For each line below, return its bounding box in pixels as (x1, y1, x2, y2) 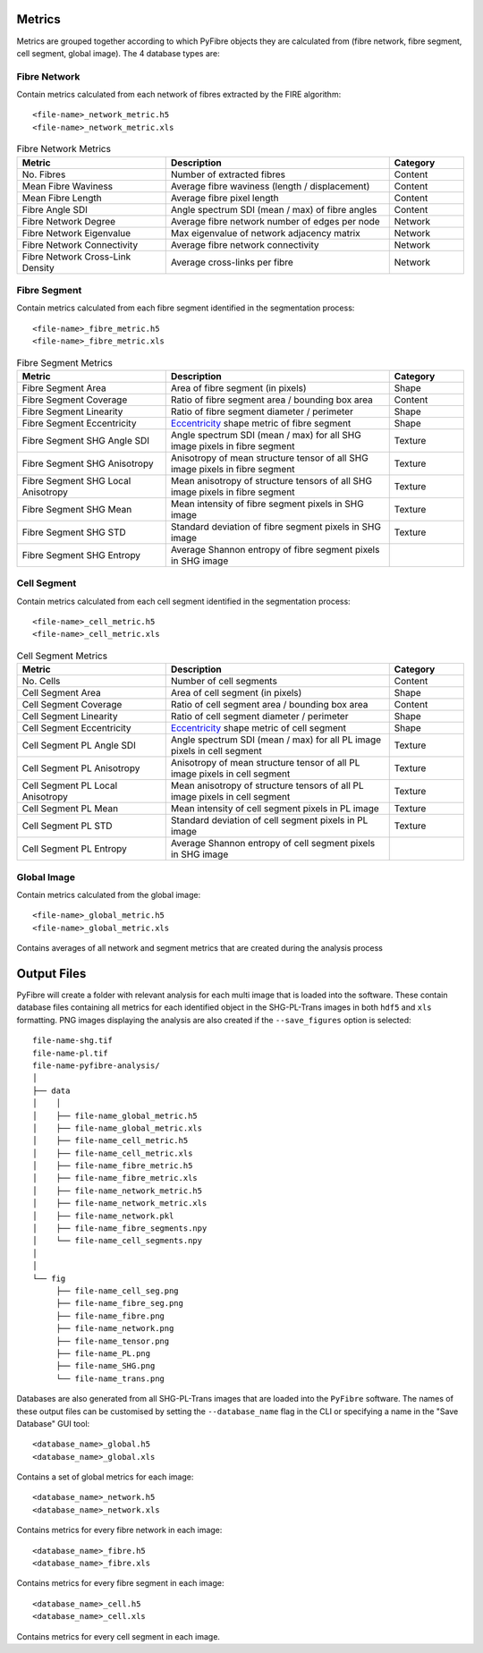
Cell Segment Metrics (16, 649, 107, 662)
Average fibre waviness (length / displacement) (170, 180, 370, 192)
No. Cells (21, 675, 61, 688)
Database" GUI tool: (16, 1418, 90, 1428)
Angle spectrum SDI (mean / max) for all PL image (170, 733, 382, 746)
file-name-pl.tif (32, 1047, 108, 1058)
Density (21, 261, 55, 274)
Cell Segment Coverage (21, 699, 123, 711)
